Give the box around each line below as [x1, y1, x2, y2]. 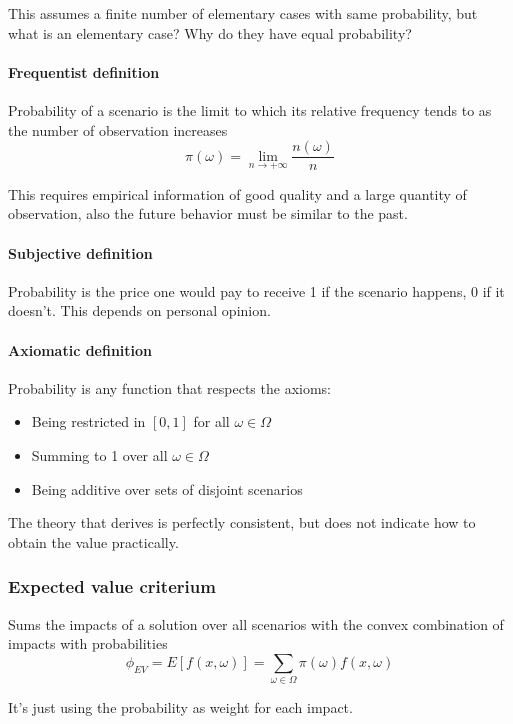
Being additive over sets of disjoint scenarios [31, 478, 303, 499]
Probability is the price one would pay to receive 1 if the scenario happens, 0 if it [8, 280, 505, 301]
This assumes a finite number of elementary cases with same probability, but [8, 3, 478, 23]
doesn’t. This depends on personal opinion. [8, 300, 271, 321]
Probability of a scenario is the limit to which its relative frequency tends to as [8, 99, 492, 120]
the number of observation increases [8, 119, 228, 140]
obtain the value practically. [8, 531, 179, 552]
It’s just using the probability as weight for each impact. [8, 697, 353, 718]
